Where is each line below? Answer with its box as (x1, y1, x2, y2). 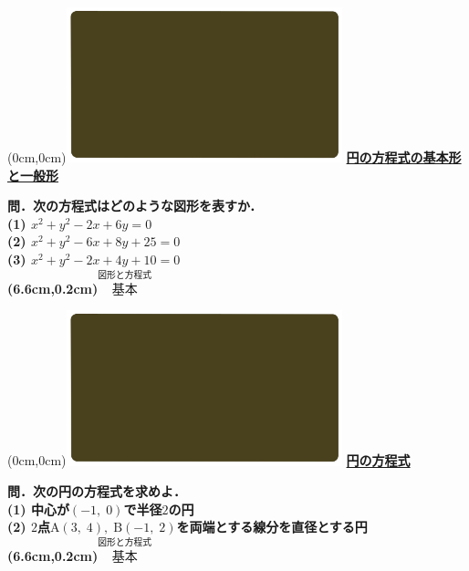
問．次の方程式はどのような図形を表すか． (7, 196, 263, 215)
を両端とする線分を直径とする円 (176, 517, 368, 536)
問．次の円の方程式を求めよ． (7, 482, 186, 501)
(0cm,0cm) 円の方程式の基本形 (7, 148, 462, 167)
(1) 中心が (7, 499, 69, 518)
